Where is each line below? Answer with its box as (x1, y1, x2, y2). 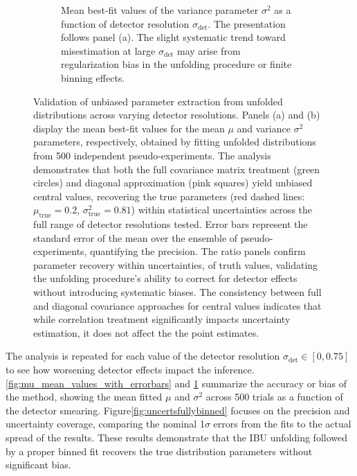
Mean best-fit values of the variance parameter (61, 3, 259, 17)
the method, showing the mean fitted (6, 389, 163, 404)
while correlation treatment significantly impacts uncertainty (33, 312, 291, 326)
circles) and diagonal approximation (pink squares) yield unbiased (33, 175, 313, 190)
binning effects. (61, 70, 125, 85)
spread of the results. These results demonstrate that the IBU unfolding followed (6, 430, 347, 445)
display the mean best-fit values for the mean (33, 121, 225, 135)
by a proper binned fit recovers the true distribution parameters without (6, 443, 313, 458)
